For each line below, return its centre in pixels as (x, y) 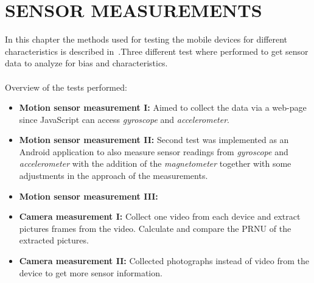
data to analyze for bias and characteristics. (86, 63)
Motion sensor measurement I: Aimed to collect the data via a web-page (163, 107)
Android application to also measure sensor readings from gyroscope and (154, 151)
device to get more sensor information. (91, 272)
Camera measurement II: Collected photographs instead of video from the (164, 261)
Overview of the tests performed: (66, 87)
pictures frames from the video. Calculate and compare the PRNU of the (155, 228)
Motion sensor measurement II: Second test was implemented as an (154, 140)
